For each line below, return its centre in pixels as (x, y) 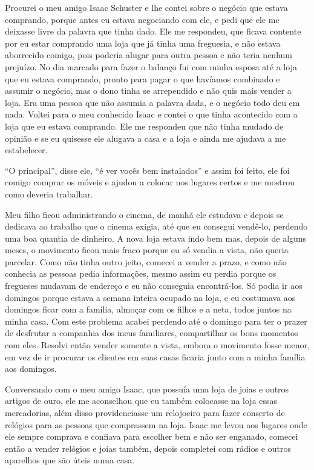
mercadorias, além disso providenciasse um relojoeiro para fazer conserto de (145, 412)
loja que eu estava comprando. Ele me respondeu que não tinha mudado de (144, 126)
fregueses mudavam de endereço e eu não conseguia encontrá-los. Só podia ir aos (154, 286)
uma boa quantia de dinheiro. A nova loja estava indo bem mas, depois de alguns (156, 238)
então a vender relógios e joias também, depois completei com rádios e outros (148, 448)
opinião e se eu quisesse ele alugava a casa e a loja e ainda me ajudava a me (146, 138)
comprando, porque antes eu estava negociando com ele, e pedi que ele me (142, 19)
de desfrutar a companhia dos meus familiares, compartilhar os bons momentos (152, 333)
